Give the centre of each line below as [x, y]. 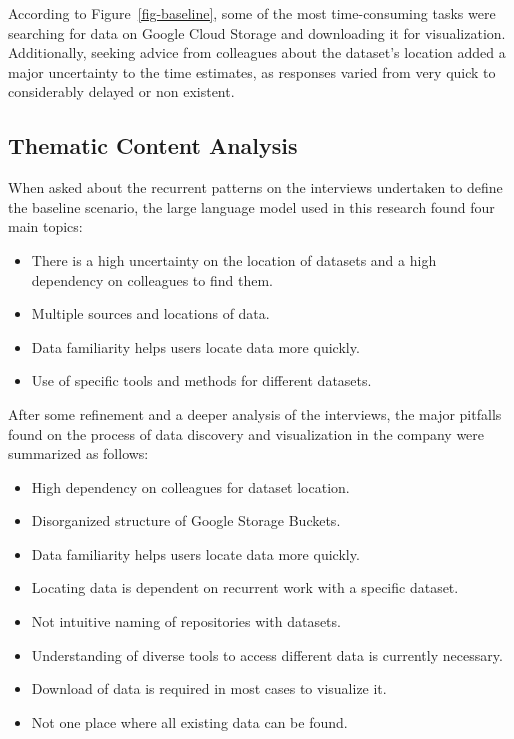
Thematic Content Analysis [153, 145]
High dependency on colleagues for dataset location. [190, 486]
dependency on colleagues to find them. [152, 279]
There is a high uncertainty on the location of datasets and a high [234, 259]
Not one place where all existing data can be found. [189, 721]
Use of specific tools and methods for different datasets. [201, 380]
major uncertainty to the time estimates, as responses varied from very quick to [252, 71]
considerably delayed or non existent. [121, 91]
